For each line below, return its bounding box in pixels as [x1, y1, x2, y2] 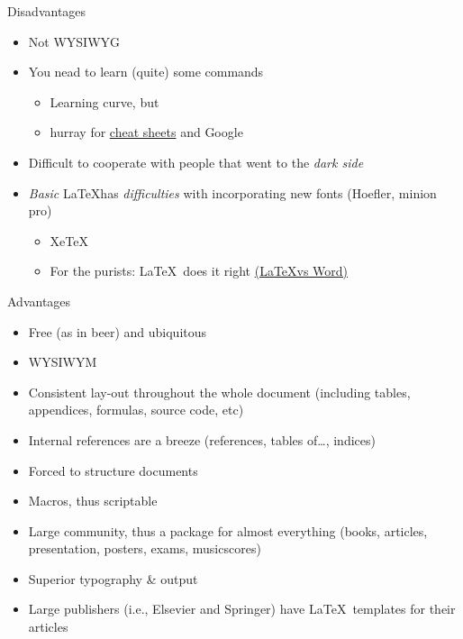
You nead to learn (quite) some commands [28, 62, 264, 81]
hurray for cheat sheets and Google [50, 123, 243, 141]
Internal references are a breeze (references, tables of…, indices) [28, 430, 376, 449]
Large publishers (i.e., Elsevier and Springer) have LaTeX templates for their [28, 599, 456, 618]
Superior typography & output [28, 569, 198, 588]
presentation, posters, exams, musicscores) [28, 539, 261, 558]
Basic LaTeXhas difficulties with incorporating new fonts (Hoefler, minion [28, 183, 437, 202]
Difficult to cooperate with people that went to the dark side [28, 152, 364, 171]
